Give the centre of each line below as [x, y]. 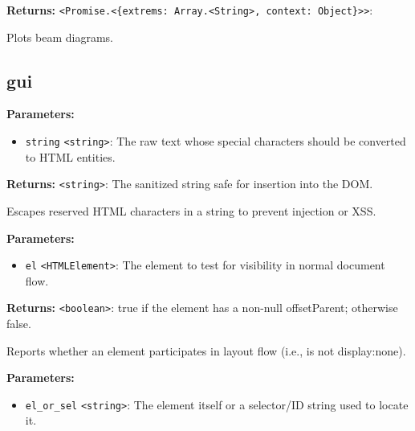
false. [19, 324]
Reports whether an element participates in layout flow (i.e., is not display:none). [206, 350]
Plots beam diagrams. [60, 37]
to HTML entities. [70, 156]
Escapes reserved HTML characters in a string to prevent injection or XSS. [191, 210]
